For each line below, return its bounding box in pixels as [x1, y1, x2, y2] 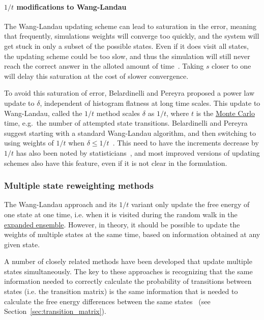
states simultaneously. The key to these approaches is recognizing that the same [4, 266, 253, 276]
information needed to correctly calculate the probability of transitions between [4, 276, 252, 286]
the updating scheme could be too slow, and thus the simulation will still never [4, 50, 250, 61]
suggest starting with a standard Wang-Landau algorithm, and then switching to [4, 127, 256, 138]
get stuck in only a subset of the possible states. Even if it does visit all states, [4, 40, 249, 51]
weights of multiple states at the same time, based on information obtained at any [4, 229, 260, 240]
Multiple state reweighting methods [4, 179, 154, 192]
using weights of [4, 137, 54, 148]
